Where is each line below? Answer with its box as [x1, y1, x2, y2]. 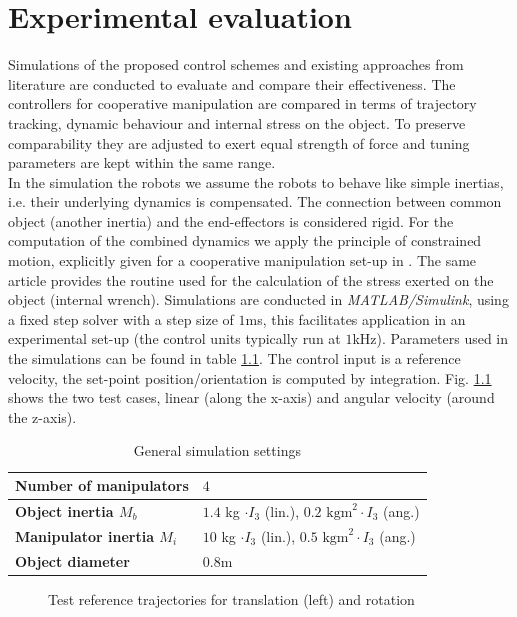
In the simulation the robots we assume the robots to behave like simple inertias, [8, 171, 504, 192]
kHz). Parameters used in [352, 328, 509, 349]
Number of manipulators [15, 475, 189, 495]
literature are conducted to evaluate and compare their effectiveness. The [8, 73, 456, 94]
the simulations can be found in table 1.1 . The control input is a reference [8, 348, 461, 369]
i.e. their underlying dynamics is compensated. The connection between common [8, 191, 502, 212]
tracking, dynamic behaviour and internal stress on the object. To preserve [8, 112, 466, 133]
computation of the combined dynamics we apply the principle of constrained [8, 230, 482, 251]
